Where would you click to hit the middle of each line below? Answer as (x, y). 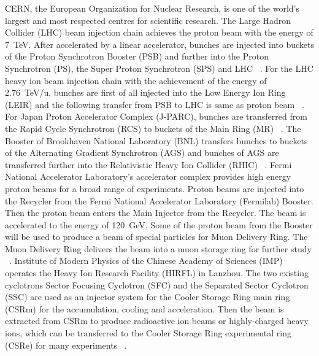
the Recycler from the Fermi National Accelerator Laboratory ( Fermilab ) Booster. (159, 200)
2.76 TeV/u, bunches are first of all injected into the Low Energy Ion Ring (145, 92)
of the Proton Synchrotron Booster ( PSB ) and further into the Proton (137, 56)
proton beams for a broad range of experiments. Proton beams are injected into (155, 188)
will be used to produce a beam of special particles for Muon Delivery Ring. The (156, 237)
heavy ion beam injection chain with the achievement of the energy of (136, 80)
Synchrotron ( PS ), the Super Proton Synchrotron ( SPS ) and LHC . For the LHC (159, 68)
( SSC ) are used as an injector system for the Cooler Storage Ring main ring (148, 297)
